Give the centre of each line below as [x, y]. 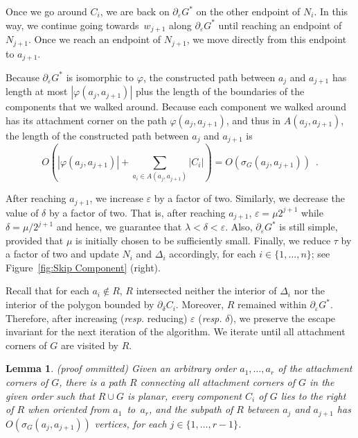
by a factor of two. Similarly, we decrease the [249, 198]
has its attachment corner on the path [86, 120]
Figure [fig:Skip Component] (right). [83, 267]
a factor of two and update [62, 254]
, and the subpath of [191, 409]
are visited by [90, 345]
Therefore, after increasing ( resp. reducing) [97, 318]
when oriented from [69, 409]
